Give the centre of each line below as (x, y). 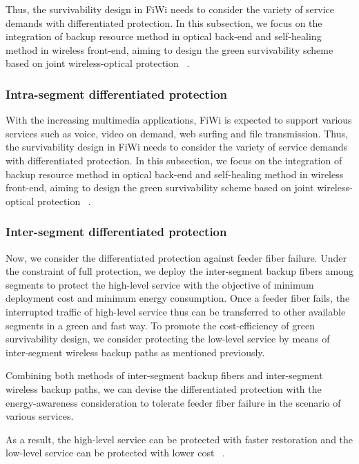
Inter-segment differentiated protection (116, 232)
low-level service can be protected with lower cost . (115, 453)
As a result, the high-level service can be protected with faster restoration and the (179, 439)
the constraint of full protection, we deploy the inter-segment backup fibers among (179, 271)
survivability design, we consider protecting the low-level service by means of (168, 339)
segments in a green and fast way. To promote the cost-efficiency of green (160, 325)
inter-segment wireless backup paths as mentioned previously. (135, 352)
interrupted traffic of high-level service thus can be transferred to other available (176, 311)
